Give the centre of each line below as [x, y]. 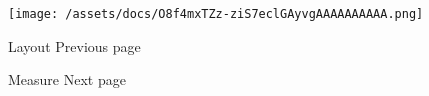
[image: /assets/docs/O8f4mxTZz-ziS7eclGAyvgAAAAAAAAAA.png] [216, 14]
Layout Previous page [74, 45]
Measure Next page [67, 79]
